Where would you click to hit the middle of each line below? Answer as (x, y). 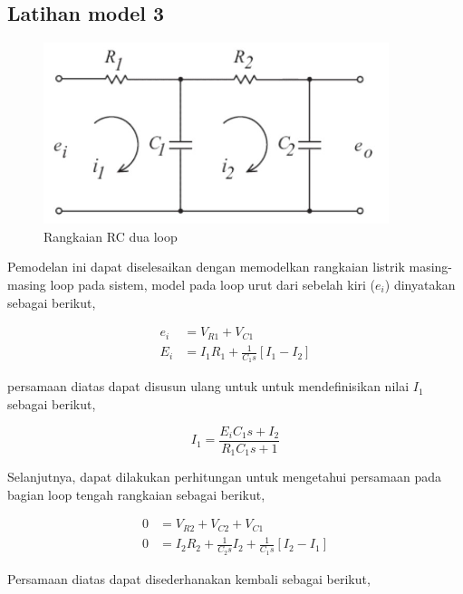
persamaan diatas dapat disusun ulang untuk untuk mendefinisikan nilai (208, 386)
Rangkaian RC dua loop (111, 236)
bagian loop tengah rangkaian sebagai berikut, (136, 494)
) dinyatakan (420, 284)
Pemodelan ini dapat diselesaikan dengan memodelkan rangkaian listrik (206, 267)
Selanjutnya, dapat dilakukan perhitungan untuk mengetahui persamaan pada (224, 477)
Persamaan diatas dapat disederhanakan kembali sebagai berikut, (189, 578)
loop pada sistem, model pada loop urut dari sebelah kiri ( (213, 284)
